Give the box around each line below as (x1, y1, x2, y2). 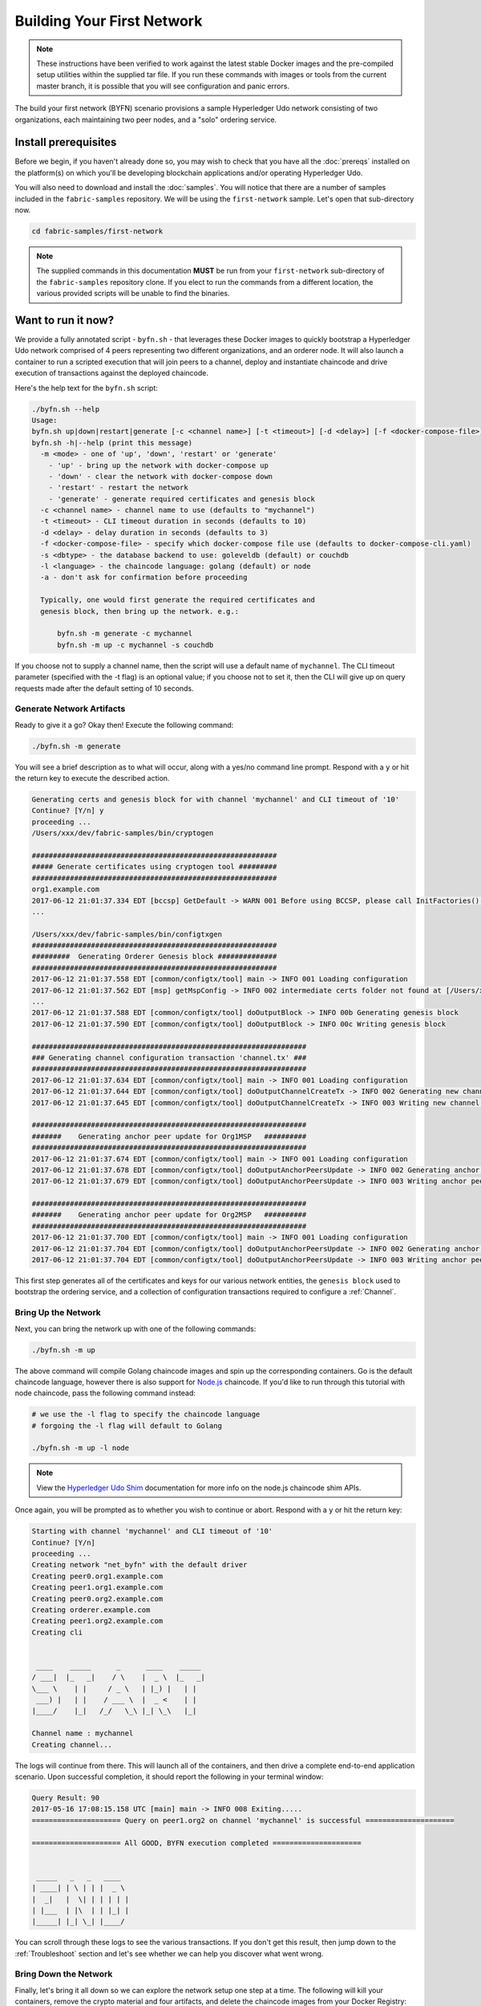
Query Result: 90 (31, 1793, 100, 1802)
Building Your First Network (14, 12, 203, 30)
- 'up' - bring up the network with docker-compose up (48, 461, 269, 469)
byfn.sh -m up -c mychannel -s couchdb (57, 640, 214, 649)
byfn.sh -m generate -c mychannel (57, 629, 192, 638)
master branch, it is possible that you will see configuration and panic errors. (36, 81, 290, 91)
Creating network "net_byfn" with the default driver (31, 1561, 248, 1569)
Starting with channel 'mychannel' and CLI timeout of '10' (31, 1527, 273, 1536)
